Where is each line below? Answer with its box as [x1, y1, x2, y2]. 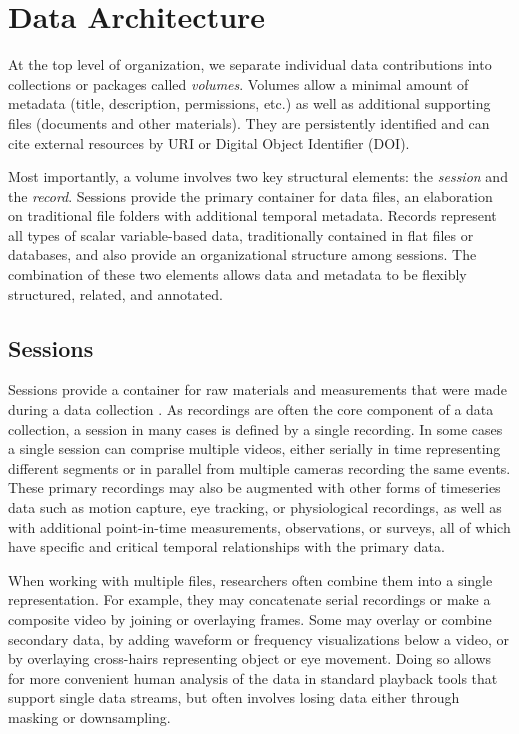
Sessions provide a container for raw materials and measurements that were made [8, 379, 507, 400]
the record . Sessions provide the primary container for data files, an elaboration [8, 185, 493, 206]
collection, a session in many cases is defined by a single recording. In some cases [8, 418, 503, 439]
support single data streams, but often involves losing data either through [8, 687, 460, 708]
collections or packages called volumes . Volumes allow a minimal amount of [8, 73, 469, 94]
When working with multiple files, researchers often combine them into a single [8, 569, 493, 590]
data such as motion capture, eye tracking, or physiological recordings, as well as [8, 497, 502, 518]
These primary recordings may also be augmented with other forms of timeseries [8, 477, 501, 498]
